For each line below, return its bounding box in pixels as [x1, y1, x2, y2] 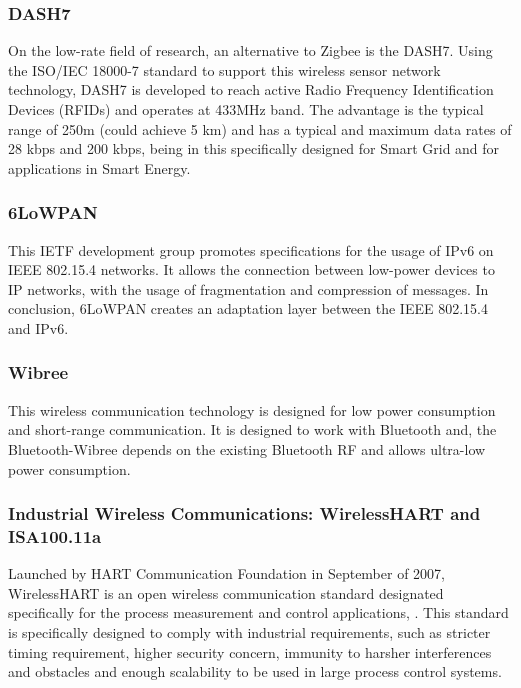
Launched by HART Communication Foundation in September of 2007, [8, 563, 445, 584]
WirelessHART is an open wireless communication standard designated [8, 582, 444, 603]
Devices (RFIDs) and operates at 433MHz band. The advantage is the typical [8, 99, 484, 119]
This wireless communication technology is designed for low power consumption [8, 399, 496, 420]
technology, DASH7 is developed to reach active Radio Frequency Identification [8, 79, 494, 100]
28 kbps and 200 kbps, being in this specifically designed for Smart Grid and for [8, 138, 500, 159]
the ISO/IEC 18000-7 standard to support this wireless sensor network [8, 59, 441, 80]
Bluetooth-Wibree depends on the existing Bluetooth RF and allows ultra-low [8, 438, 486, 459]
